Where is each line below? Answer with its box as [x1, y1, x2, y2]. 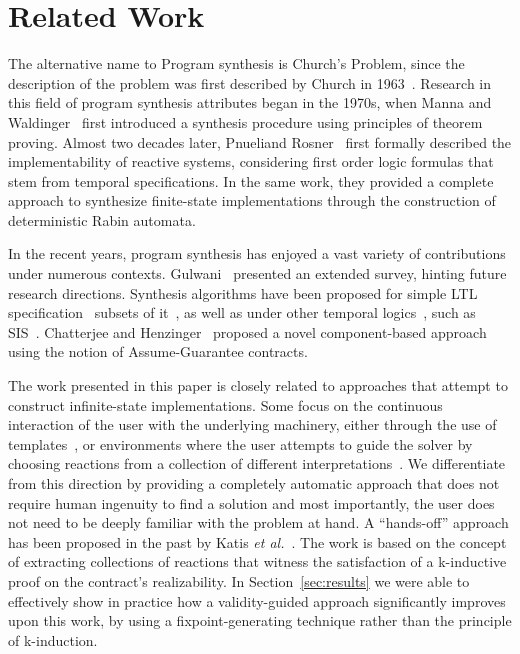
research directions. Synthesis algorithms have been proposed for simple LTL [8, 282, 478, 303]
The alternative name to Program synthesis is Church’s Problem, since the [8, 53, 465, 74]
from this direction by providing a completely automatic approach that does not [8, 473, 500, 493]
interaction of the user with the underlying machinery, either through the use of [8, 414, 497, 435]
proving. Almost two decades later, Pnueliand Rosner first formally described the [8, 131, 512, 152]
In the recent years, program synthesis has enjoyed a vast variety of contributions [8, 243, 506, 264]
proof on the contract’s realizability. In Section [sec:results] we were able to [8, 570, 470, 591]
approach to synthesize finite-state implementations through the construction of [8, 190, 496, 211]
